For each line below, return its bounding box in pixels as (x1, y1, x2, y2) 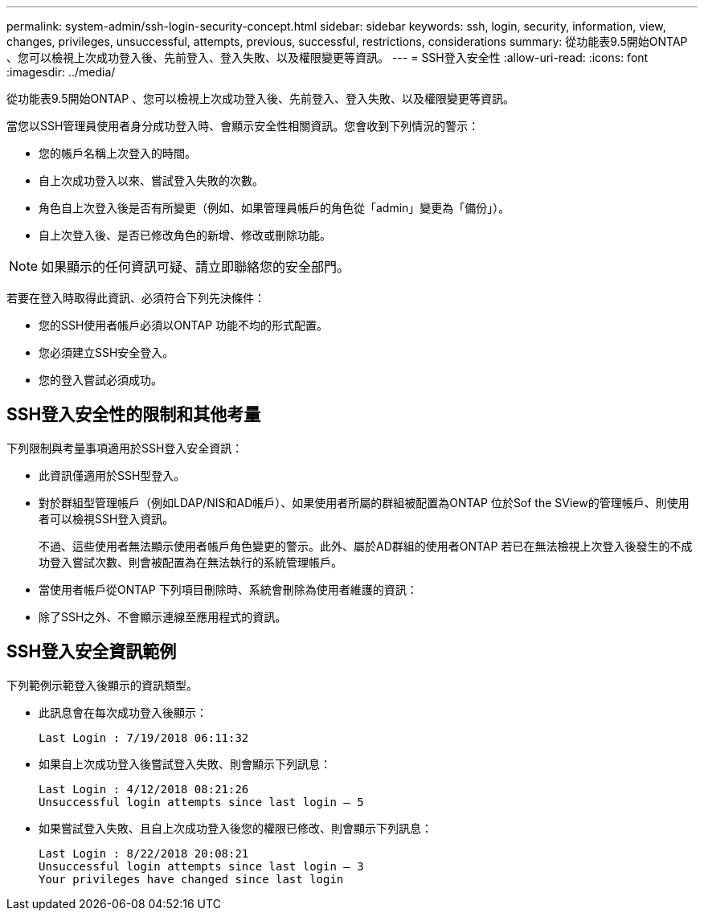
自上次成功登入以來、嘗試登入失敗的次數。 (39, 174, 264, 187)
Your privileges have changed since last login (39, 872, 344, 886)
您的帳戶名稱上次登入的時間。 (39, 146, 196, 160)
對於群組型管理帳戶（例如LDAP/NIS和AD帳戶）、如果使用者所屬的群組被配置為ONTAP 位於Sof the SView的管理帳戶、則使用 (39, 495, 690, 510)
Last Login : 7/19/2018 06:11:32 (39, 731, 249, 744)
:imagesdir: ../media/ (6, 65, 116, 79)
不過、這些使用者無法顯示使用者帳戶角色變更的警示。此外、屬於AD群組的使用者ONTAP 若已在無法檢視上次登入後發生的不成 (39, 538, 693, 553)
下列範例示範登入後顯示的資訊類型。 (6, 678, 198, 692)
